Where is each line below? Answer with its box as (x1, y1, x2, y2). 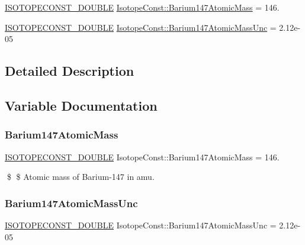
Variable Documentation (5, 96, 158, 114)
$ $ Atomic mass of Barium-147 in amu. (7, 170, 155, 183)
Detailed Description (5, 62, 134, 80)
